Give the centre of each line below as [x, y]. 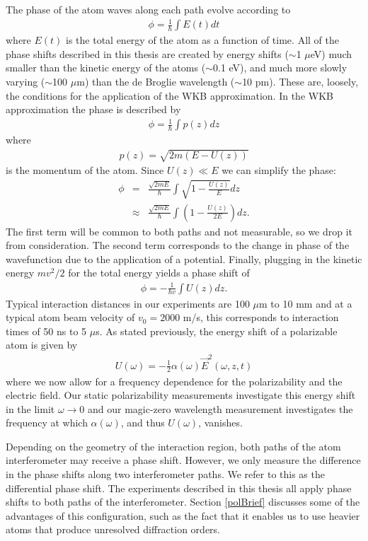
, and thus [143, 423]
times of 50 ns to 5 [46, 331]
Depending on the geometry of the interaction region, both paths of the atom [173, 446]
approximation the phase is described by [93, 109]
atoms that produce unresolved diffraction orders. [113, 529]
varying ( [25, 81]
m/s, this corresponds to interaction [261, 317]
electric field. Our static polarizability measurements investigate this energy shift [181, 395]
